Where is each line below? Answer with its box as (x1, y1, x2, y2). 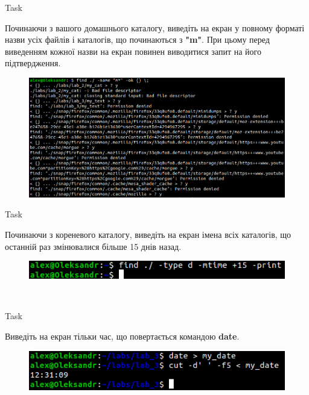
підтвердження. (5, 57, 61, 69)
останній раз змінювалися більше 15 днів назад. (5, 240, 182, 252)
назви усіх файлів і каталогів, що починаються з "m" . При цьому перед (5, 33, 270, 46)
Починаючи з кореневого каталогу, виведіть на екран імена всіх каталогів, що (5, 228, 291, 241)
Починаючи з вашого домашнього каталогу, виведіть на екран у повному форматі (5, 21, 305, 34)
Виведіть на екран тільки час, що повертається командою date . (5, 329, 240, 342)
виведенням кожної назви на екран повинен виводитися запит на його (5, 45, 261, 57)
